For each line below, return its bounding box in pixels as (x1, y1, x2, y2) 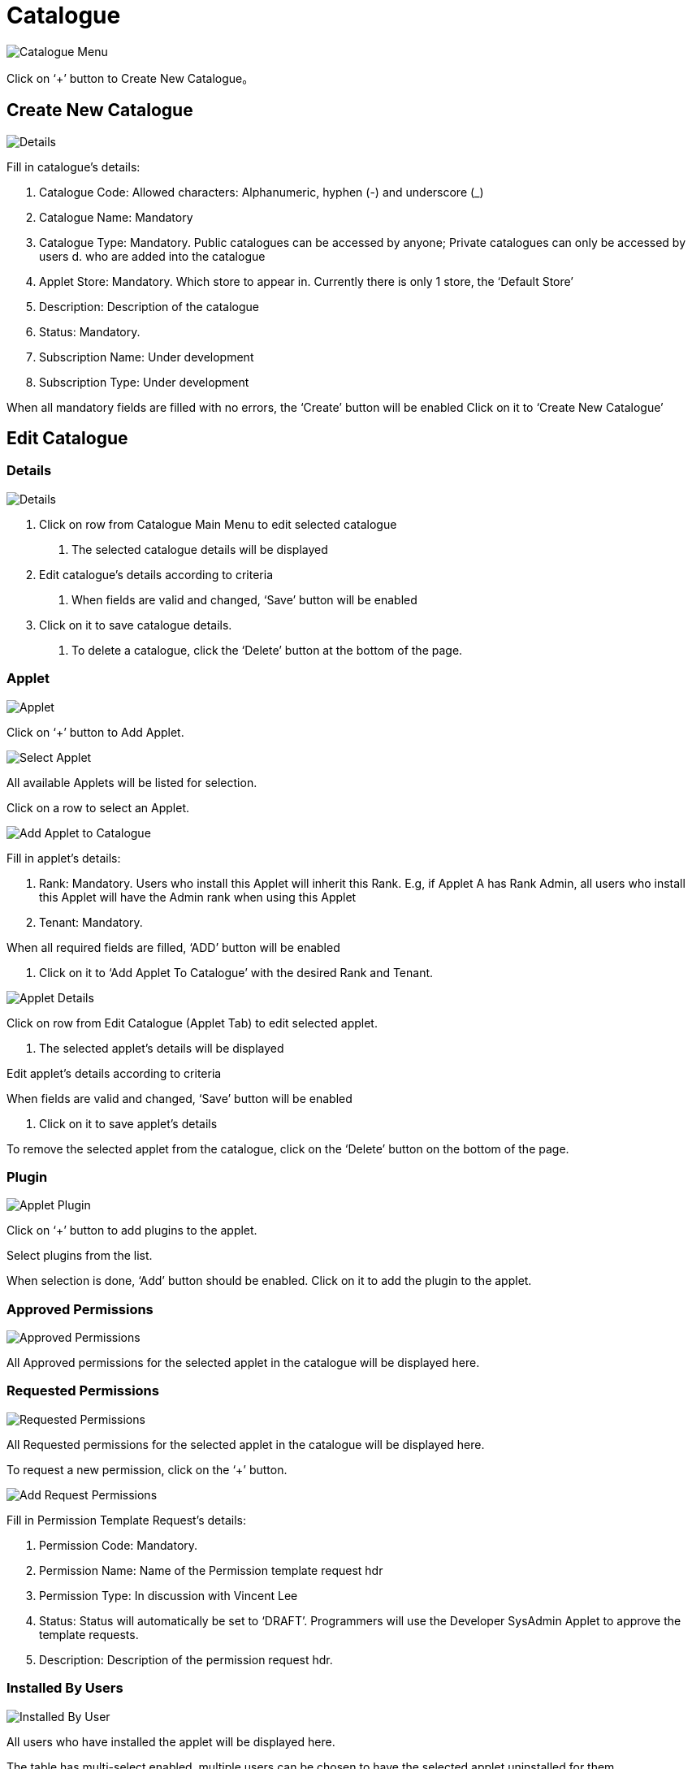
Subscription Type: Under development (39, 374, 249, 389)
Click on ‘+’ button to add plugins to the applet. (6, 1223, 257, 1238)
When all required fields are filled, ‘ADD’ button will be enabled (6, 940, 340, 954)
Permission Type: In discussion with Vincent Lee (39, 1588, 298, 1602)
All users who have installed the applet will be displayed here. (6, 1734, 335, 1749)
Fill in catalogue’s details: (6, 159, 141, 174)
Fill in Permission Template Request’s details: (6, 1512, 246, 1527)
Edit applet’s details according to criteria (6, 1066, 222, 1080)
